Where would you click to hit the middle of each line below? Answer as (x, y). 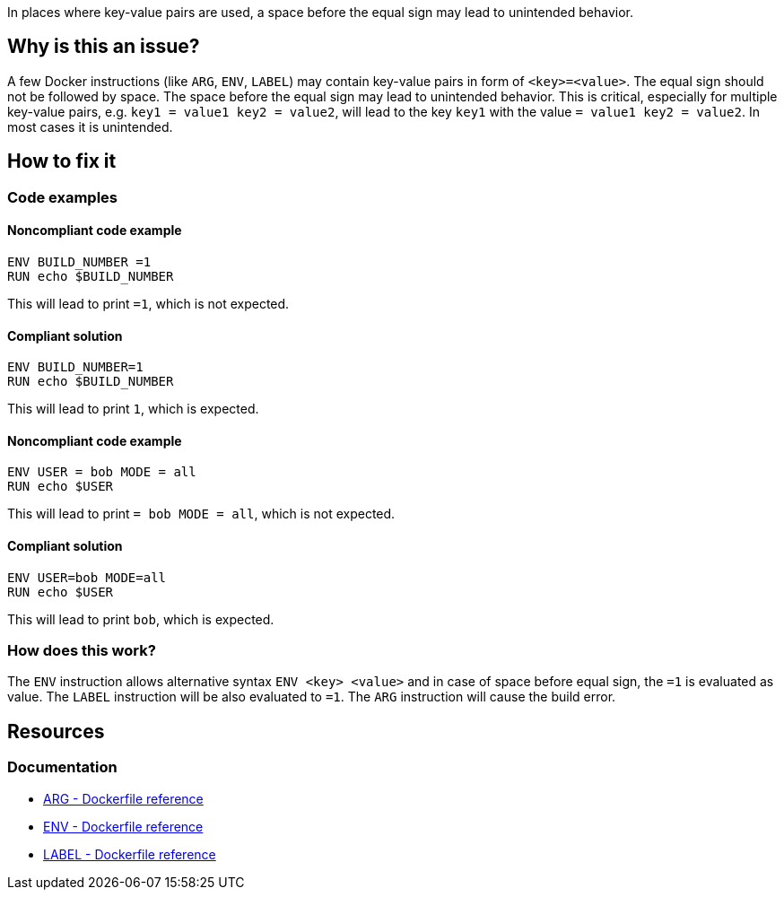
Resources (56, 731)
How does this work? (82, 650)
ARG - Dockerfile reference (123, 798)
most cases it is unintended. (90, 126)
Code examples (63, 197)
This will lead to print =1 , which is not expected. (148, 303)
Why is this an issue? (104, 47)
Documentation (62, 767)
